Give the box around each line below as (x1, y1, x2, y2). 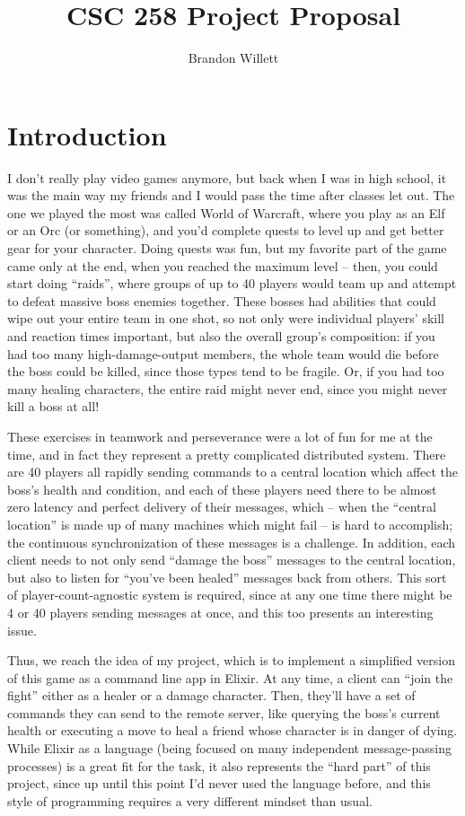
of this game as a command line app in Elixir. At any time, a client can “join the (7, 668, 453, 687)
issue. (7, 620, 37, 639)
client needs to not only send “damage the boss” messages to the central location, (7, 550, 456, 569)
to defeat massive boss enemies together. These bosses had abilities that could (7, 291, 436, 310)
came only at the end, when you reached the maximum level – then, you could (7, 256, 438, 275)
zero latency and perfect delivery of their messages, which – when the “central (7, 497, 436, 516)
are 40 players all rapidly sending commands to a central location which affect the (7, 462, 459, 481)
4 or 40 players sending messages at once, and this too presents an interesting (7, 602, 434, 621)
